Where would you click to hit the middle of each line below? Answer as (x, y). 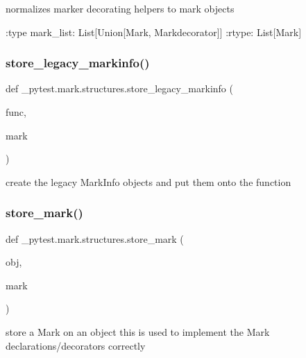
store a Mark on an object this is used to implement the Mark (138, 331)
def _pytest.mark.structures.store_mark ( (95, 238)
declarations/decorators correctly (76, 345)
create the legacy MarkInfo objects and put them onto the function (148, 181)
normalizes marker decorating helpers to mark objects (120, 8)
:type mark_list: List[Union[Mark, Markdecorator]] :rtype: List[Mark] (154, 32)
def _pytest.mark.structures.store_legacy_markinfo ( (119, 88)
